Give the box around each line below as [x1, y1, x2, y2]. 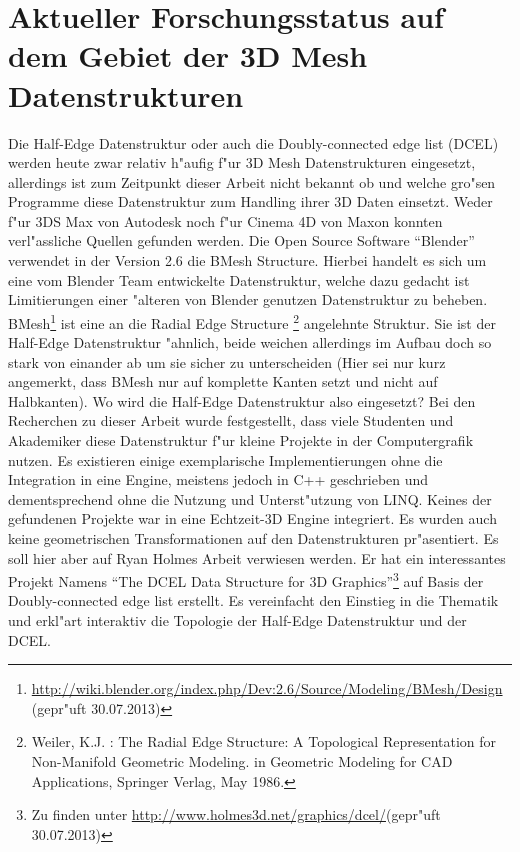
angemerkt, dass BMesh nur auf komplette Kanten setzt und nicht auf [8, 371, 438, 392]
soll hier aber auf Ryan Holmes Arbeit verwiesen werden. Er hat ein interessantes [8, 547, 506, 568]
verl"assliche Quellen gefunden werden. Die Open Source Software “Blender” [8, 230, 475, 251]
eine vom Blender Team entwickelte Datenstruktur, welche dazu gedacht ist [8, 269, 470, 290]
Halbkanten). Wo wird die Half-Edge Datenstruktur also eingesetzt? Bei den [8, 390, 476, 411]
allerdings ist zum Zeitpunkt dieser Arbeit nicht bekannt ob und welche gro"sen [8, 171, 496, 192]
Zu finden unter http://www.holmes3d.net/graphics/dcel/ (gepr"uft [31, 804, 441, 825]
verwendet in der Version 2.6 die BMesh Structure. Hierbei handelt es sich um [8, 250, 487, 271]
